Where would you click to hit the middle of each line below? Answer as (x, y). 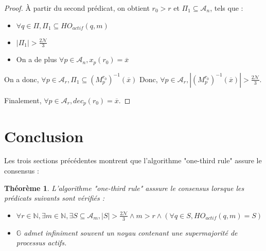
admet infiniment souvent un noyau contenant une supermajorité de (131, 232)
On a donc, (22, 79)
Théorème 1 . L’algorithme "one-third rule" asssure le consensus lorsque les (124, 188)
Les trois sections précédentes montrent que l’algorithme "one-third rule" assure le (133, 160)
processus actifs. (41, 243)
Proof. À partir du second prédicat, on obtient (77, 8)
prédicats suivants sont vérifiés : (55, 198)
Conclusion (44, 136)
